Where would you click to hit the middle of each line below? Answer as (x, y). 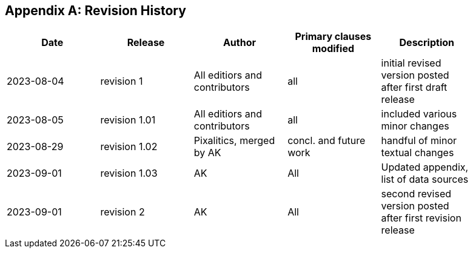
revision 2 (122, 212)
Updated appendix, (425, 167)
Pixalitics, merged (234, 141)
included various (419, 114)
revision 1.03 (129, 173)
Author (240, 43)
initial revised (411, 63)
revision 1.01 (128, 120)
